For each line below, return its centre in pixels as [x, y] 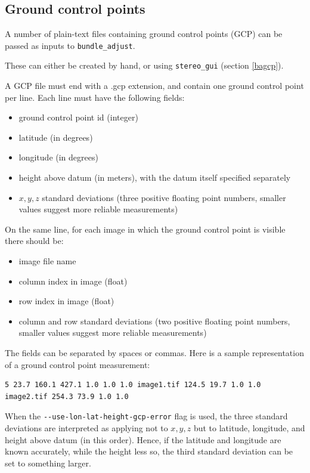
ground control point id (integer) [78, 117]
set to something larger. [48, 463]
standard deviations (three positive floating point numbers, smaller [164, 197]
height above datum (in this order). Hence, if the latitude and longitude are [143, 439]
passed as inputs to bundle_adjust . [70, 45]
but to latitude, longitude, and [249, 428]
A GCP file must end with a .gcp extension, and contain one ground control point [154, 86]
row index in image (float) [66, 301]
